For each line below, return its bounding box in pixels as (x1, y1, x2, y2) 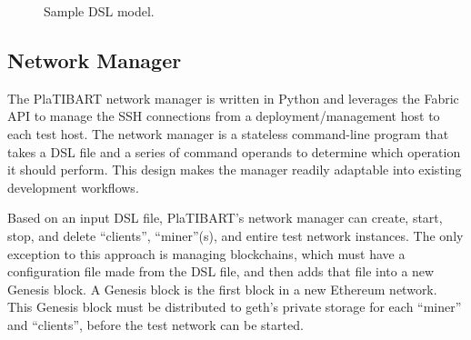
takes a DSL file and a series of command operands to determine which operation (7, 142, 461, 161)
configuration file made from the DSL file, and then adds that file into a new (7, 262, 435, 281)
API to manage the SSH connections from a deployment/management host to (7, 106, 440, 125)
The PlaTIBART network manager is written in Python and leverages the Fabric (7, 88, 459, 107)
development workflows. (7, 177, 139, 196)
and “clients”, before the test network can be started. (7, 315, 304, 334)
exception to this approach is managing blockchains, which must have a (7, 244, 406, 263)
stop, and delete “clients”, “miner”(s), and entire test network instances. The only (7, 225, 464, 245)
